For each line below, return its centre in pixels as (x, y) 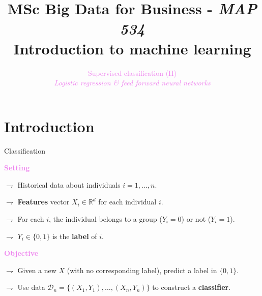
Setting (17, 168)
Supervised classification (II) (132, 72)
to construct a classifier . (192, 287)
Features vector (43, 202)
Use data (31, 287)
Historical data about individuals (69, 184)
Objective (21, 253)
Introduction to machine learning (132, 48)
